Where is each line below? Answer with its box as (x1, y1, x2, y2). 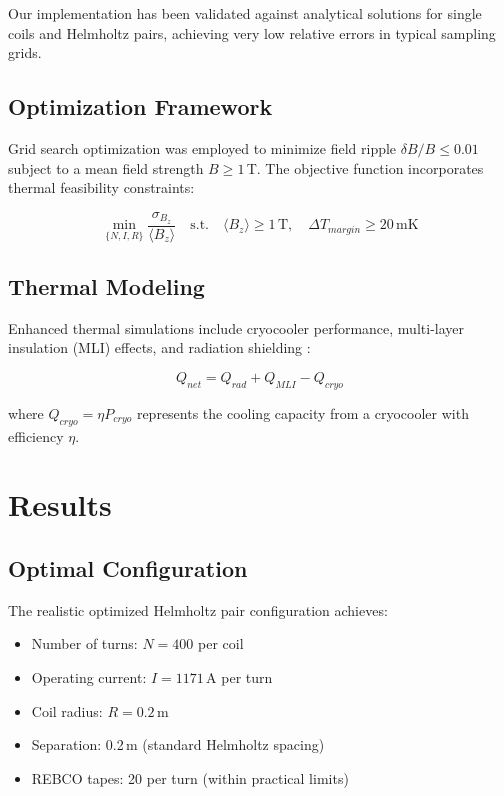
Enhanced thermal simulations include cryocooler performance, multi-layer (8, 317, 464, 338)
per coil (197, 633, 244, 654)
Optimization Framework (8, 91, 273, 122)
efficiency (8, 425, 64, 446)
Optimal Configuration (8, 553, 248, 583)
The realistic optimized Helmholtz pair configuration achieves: (8, 599, 388, 620)
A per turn (206, 667, 273, 687)
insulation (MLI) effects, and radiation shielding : (8, 337, 311, 358)
